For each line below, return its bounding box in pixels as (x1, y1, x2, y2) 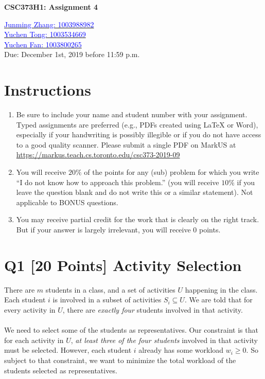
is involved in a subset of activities (52, 294, 162, 305)
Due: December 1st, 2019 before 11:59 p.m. (4, 49, 140, 60)
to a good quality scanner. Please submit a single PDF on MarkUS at (16, 139, 236, 150)
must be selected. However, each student (4, 345, 132, 355)
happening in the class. (185, 284, 258, 295)
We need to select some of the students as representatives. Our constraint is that (4, 324, 258, 335)
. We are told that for (184, 294, 253, 305)
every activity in (4, 304, 56, 315)
